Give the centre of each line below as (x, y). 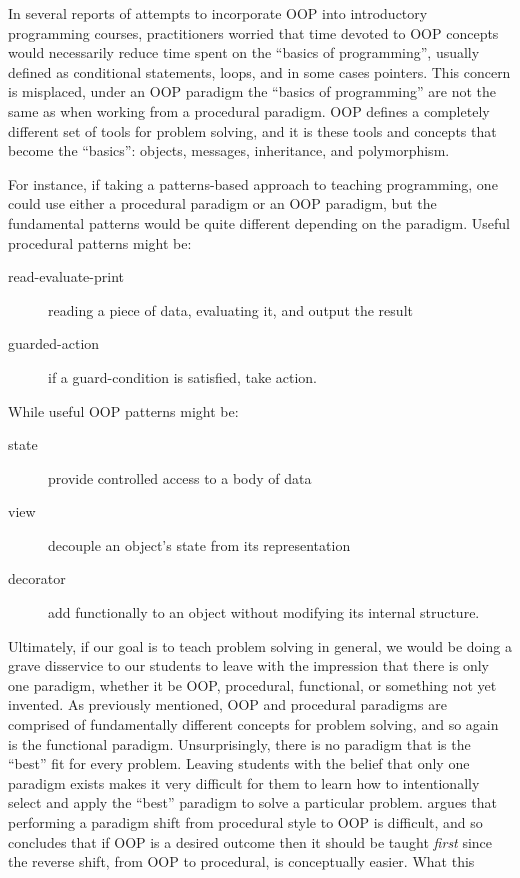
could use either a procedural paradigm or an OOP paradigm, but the (222, 203)
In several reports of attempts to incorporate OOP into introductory (218, 13)
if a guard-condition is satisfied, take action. (183, 376)
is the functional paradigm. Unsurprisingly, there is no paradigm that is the (239, 743)
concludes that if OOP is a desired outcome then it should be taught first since (250, 841)
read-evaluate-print (66, 276)
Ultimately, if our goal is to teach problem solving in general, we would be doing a (260, 645)
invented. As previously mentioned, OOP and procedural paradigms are (227, 704)
